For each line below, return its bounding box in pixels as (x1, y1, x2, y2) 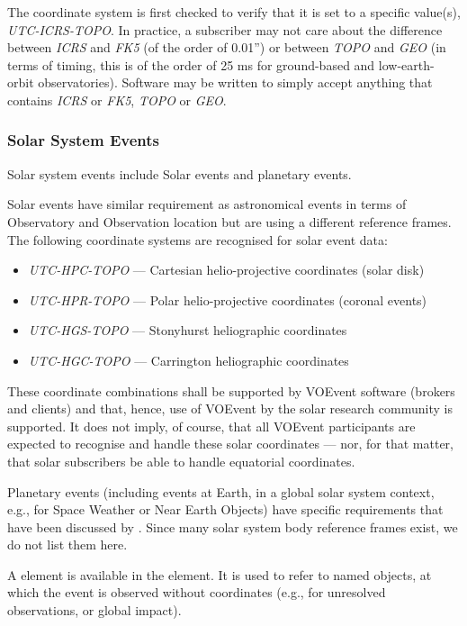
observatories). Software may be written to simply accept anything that (38, 73, 433, 92)
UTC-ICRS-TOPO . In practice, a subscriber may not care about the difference (7, 20, 443, 39)
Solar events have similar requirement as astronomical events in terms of (7, 195, 407, 213)
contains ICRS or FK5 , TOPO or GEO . (7, 90, 227, 109)
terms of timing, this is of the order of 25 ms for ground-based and (7, 55, 375, 74)
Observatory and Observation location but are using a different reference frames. (7, 212, 452, 231)
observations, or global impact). (7, 601, 182, 620)
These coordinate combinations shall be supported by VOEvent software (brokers (7, 381, 455, 400)
